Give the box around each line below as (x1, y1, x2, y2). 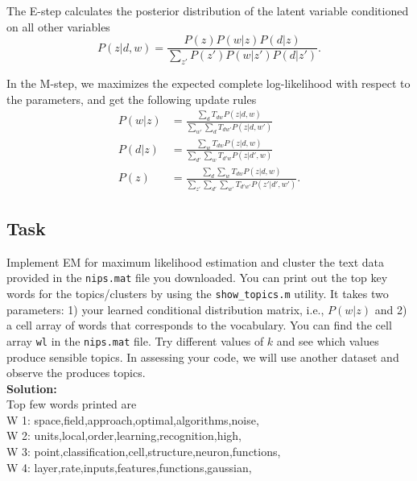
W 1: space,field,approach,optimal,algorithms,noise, (6, 411, 259, 428)
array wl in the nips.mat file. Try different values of (6, 332, 264, 349)
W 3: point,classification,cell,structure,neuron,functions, (6, 443, 281, 460)
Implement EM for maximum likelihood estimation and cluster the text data (6, 253, 385, 270)
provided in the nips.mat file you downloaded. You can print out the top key (6, 269, 388, 286)
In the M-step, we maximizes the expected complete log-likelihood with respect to (6, 75, 411, 92)
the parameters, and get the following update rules (6, 90, 257, 107)
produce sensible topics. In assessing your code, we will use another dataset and (6, 348, 399, 365)
